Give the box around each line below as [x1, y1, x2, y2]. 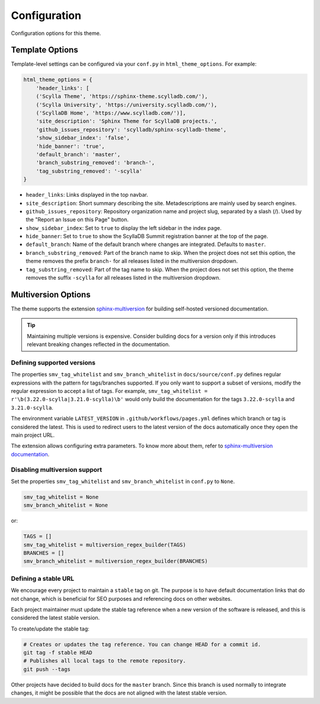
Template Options [11, 45, 78, 55]
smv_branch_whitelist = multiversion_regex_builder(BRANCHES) [23, 558, 208, 565]
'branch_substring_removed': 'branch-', [36, 159, 155, 166]
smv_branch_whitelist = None [23, 502, 108, 509]
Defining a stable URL [11, 574, 75, 583]
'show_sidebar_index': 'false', [36, 135, 130, 142]
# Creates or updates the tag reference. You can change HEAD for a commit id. [23, 641, 261, 648]
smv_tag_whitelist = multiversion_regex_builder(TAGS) [23, 541, 186, 548]
